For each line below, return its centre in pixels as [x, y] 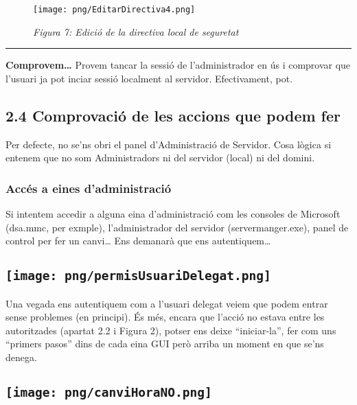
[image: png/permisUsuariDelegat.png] [138, 276]
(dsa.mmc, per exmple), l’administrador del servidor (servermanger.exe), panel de [177, 227]
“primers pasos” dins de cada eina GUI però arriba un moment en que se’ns [165, 344]
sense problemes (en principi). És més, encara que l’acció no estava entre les [165, 317]
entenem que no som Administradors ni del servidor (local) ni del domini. [160, 158]
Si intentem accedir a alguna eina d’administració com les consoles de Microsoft [173, 214]
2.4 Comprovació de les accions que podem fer [173, 115]
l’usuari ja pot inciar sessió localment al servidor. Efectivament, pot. [149, 78]
